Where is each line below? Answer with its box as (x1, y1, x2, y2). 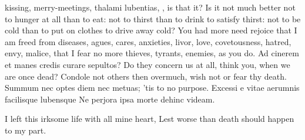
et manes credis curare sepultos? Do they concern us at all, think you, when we (5, 58, 290, 70)
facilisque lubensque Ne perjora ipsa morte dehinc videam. (5, 93, 215, 105)
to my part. (5, 124, 46, 136)
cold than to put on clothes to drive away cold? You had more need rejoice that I (5, 24, 297, 36)
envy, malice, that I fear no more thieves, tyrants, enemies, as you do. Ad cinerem (5, 47, 299, 59)
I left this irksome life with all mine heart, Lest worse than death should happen (5, 112, 294, 125)
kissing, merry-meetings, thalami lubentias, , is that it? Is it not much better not (5, 1, 296, 13)
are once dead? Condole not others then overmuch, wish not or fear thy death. (5, 70, 287, 82)
